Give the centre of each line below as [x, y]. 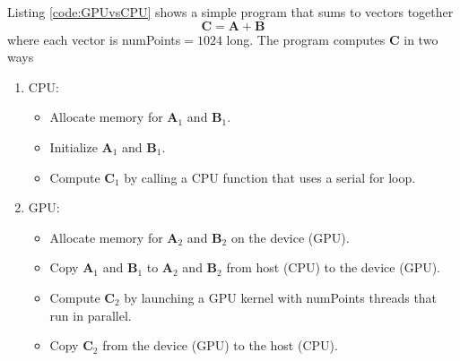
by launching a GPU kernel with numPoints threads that [281, 297]
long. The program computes [306, 39]
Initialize [74, 146]
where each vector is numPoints [94, 39]
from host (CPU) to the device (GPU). [334, 267]
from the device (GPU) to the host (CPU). [220, 345]
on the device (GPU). [290, 237]
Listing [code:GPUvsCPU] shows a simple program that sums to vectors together [230, 12]
